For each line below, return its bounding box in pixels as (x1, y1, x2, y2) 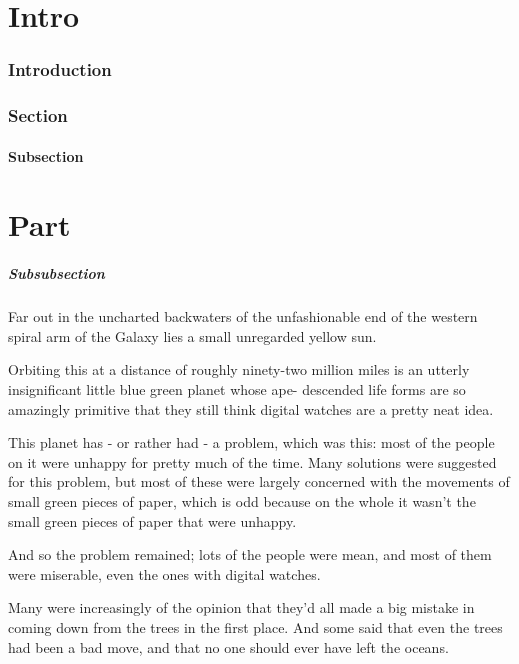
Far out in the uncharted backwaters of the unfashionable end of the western (8, 306, 478, 327)
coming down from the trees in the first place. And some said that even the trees (8, 616, 503, 637)
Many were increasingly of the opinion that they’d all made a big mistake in (8, 597, 475, 618)
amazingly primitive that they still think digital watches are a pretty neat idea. (8, 398, 494, 419)
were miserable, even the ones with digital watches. (8, 563, 321, 584)
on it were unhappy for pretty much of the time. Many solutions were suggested (8, 451, 497, 472)
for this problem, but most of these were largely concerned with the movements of (8, 471, 510, 492)
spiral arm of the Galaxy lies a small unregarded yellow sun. (8, 325, 377, 346)
